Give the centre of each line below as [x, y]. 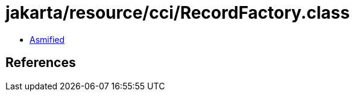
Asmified [47, 39]
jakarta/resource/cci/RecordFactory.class [178, 13]
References [41, 63]
